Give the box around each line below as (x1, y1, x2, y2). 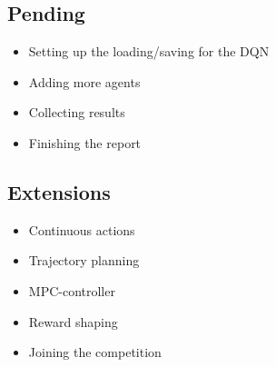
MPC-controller (28, 281, 115, 300)
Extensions (7, 177, 111, 205)
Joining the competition (28, 342, 162, 362)
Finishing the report (28, 133, 142, 152)
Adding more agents (28, 72, 141, 91)
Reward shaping (28, 312, 118, 331)
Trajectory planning (28, 251, 140, 270)
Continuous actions (28, 220, 135, 239)
